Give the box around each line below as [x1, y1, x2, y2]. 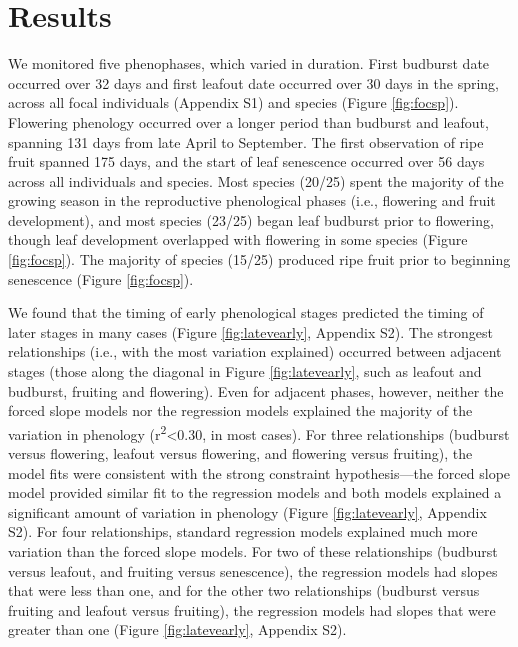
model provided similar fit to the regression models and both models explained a [8, 482, 502, 503]
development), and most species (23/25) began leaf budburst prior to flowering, [8, 209, 494, 230]
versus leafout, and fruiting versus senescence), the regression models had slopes [8, 560, 498, 581]
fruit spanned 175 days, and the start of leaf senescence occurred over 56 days [8, 151, 485, 172]
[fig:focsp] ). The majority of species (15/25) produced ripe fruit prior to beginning [8, 249, 511, 270]
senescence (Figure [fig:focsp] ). [8, 268, 194, 289]
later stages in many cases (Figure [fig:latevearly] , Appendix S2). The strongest [8, 321, 493, 342]
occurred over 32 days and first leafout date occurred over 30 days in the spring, [8, 72, 500, 93]
